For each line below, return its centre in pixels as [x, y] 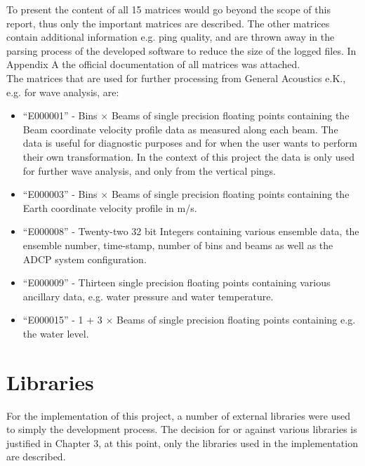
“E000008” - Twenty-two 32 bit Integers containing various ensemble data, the [191, 231]
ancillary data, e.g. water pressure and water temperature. [148, 296]
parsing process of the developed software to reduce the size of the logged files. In [181, 50]
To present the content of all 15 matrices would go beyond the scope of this [168, 9]
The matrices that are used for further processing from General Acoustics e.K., [176, 78]
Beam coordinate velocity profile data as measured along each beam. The [180, 129]
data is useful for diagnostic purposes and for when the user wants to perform [190, 143]
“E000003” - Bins [60, 194]
